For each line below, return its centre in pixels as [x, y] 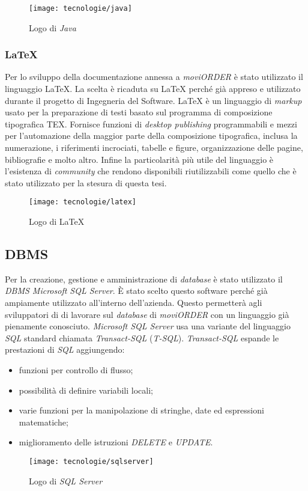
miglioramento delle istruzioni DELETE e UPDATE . [116, 442]
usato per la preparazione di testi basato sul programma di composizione [139, 112]
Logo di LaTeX [57, 221]
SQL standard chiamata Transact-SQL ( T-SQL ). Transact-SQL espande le [142, 337]
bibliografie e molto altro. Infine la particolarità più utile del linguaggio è [139, 159]
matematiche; [44, 422]
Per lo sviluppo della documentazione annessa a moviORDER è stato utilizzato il [154, 77]
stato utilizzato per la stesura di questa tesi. [86, 182]
